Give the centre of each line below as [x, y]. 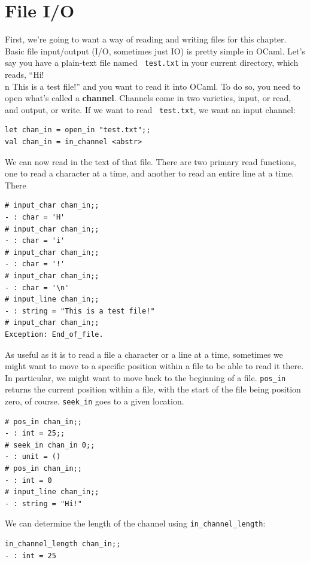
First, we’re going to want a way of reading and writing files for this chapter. [146, 39]
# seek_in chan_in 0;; [50, 445]
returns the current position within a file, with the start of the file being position [153, 389]
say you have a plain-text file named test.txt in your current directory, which [152, 63]
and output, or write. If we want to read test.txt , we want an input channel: [150, 109]
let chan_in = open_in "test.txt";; [78, 130]
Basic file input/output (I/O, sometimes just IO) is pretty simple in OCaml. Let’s [155, 51]
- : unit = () [33, 457]
